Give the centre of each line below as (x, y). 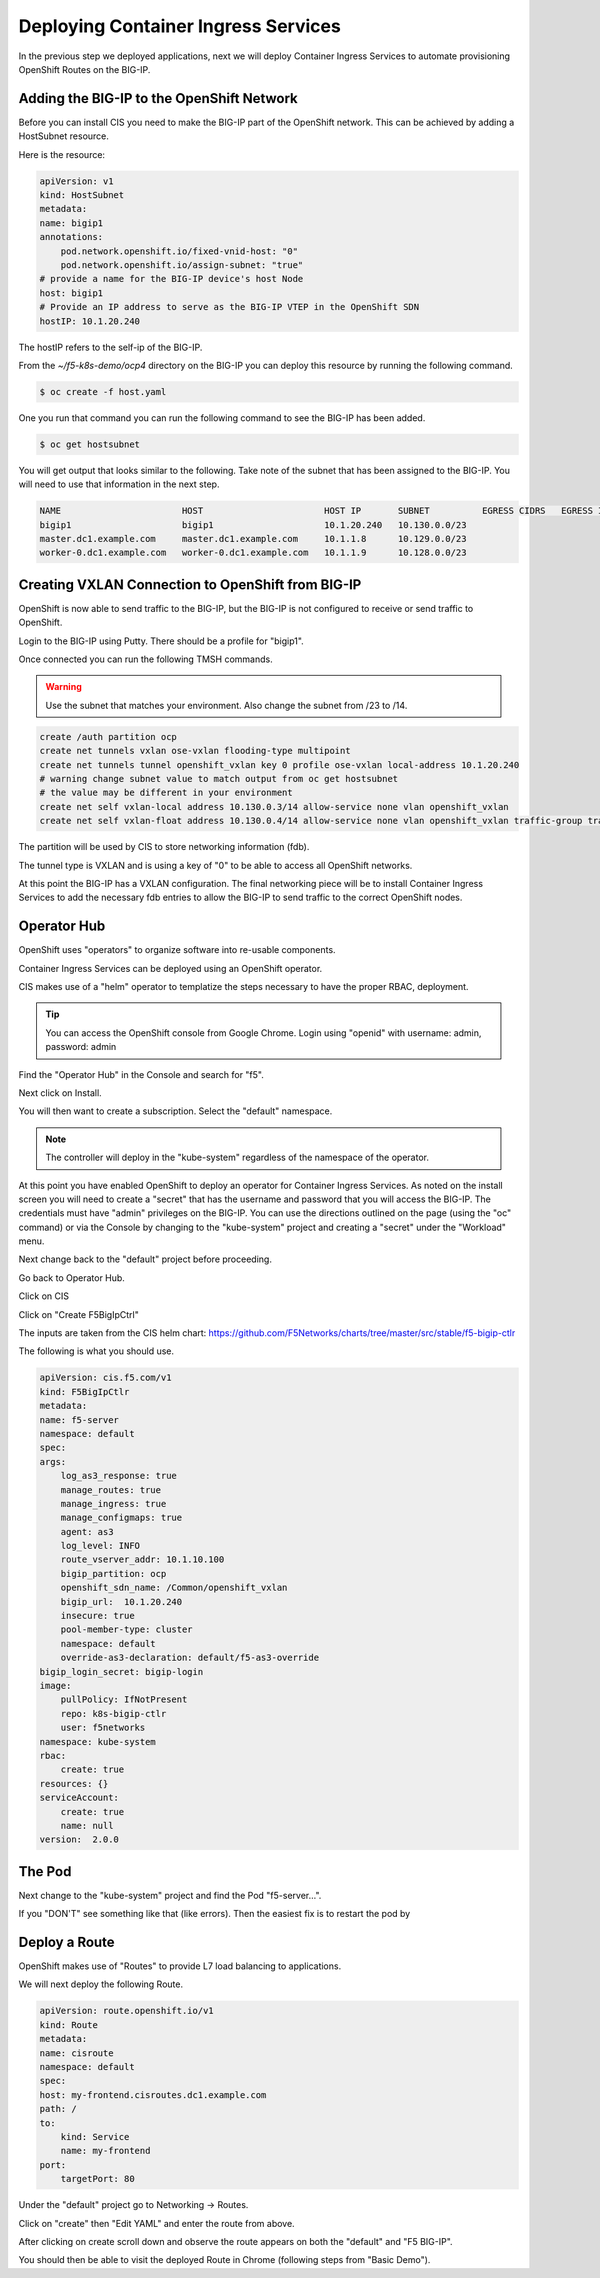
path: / (58, 2109)
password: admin (81, 1047)
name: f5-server (79, 1419)
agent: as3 (87, 1531)
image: (55, 1685)
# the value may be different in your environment (166, 793)
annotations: (71, 237)
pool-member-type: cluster (127, 1629)
